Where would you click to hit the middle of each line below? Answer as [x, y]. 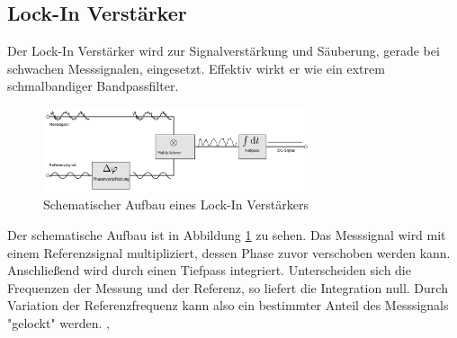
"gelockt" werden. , [58, 323]
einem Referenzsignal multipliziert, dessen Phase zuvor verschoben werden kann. [229, 252]
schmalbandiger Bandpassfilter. [93, 86]
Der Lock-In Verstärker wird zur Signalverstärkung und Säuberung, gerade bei [224, 51]
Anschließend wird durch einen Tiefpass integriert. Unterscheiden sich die [209, 270]
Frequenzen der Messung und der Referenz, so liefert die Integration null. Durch [228, 287]
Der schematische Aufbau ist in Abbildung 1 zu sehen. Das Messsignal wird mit [227, 235]
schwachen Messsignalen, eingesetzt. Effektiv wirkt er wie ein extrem [196, 68]
